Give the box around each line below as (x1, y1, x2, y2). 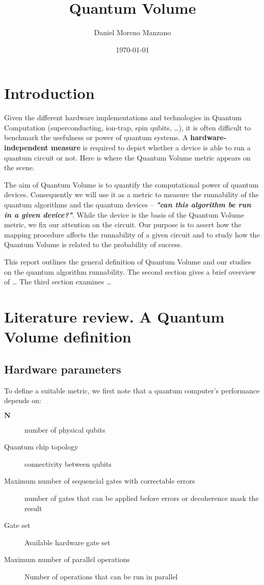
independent (4, 142, 48, 153)
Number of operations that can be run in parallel (24, 571, 178, 582)
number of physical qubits (24, 424, 105, 435)
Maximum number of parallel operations (4, 554, 130, 565)
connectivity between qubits (24, 458, 112, 469)
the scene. (4, 162, 35, 173)
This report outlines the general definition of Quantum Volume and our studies (4, 256, 251, 267)
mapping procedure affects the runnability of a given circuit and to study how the (4, 229, 260, 240)
